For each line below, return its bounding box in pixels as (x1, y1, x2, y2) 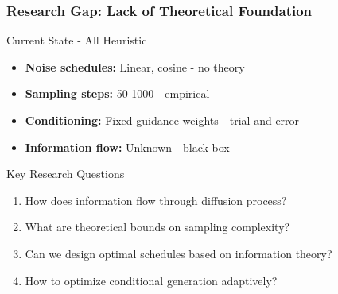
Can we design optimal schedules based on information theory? (25, 245, 332, 261)
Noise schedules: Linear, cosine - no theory (25, 58, 245, 75)
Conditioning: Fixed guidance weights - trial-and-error (25, 112, 300, 128)
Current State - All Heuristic (6, 32, 147, 48)
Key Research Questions (6, 165, 125, 182)
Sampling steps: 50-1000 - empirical (25, 85, 210, 102)
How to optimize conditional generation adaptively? (25, 272, 278, 288)
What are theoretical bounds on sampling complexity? (25, 219, 290, 235)
